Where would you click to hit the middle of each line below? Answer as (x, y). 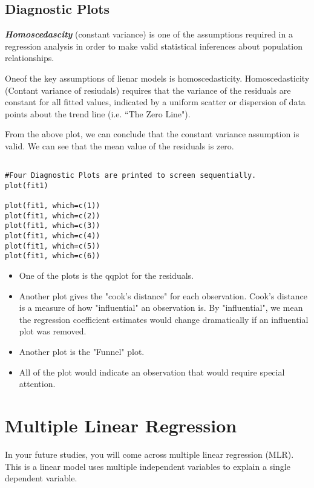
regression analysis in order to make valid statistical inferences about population (154, 46)
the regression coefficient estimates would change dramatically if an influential (164, 319)
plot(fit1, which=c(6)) (53, 256)
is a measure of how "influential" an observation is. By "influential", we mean (161, 307)
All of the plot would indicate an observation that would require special (152, 372)
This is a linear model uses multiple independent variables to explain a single (148, 466)
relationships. (30, 58)
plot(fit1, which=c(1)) (53, 206)
